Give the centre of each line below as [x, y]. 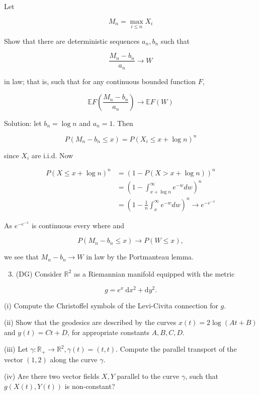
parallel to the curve [148, 376]
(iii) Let [16, 349]
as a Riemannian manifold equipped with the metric [154, 273]
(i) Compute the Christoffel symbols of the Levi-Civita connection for [111, 305]
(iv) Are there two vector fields [52, 376]
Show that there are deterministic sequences [72, 41]
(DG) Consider [39, 273]
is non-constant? [90, 386]
